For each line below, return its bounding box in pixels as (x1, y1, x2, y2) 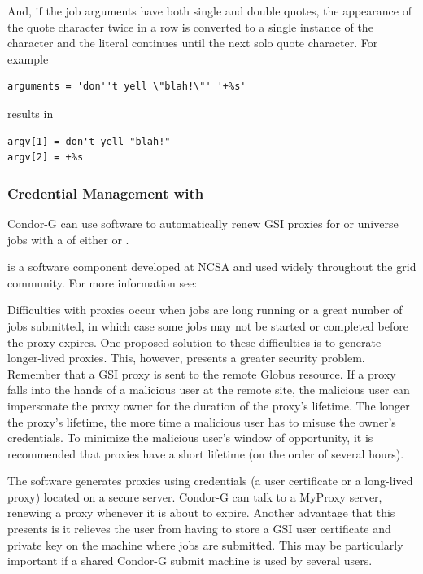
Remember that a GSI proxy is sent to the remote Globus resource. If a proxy (7, 365, 396, 382)
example (7, 50, 49, 67)
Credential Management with (7, 182, 204, 203)
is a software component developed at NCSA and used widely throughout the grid (7, 258, 416, 275)
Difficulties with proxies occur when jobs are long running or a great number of (7, 301, 403, 318)
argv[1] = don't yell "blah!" (7, 135, 171, 147)
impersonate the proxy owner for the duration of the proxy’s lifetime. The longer (7, 397, 410, 414)
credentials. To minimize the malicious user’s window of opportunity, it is (7, 429, 373, 446)
